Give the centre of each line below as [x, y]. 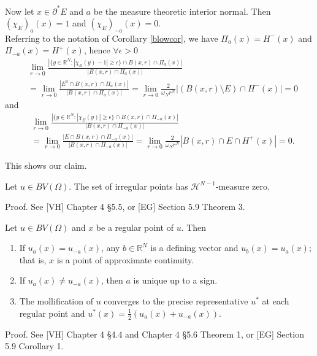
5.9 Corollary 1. [34, 346]
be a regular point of [135, 227]
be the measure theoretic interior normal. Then [182, 11]
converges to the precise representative [176, 301]
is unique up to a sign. [175, 280]
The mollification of [56, 301]
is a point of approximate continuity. [125, 259]
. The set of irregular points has [128, 186]
